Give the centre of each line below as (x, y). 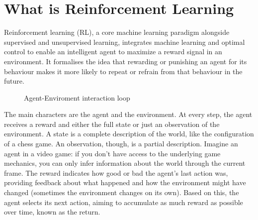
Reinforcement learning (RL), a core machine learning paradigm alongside (117, 32)
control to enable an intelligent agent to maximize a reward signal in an (113, 52)
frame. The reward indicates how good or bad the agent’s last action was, (116, 172)
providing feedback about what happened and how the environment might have (125, 182)
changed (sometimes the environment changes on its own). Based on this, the (122, 192)
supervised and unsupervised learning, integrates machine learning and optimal (125, 42)
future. (14, 81)
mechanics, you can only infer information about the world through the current (125, 163)
